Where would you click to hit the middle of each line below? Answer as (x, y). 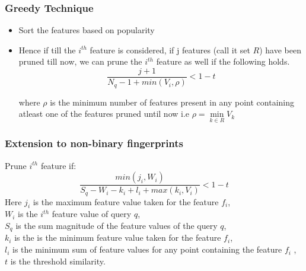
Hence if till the (47, 50)
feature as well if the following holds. (223, 61)
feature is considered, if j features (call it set (170, 50)
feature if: (58, 165)
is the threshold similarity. (58, 261)
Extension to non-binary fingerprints (94, 143)
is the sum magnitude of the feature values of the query (117, 226)
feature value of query (92, 214)
